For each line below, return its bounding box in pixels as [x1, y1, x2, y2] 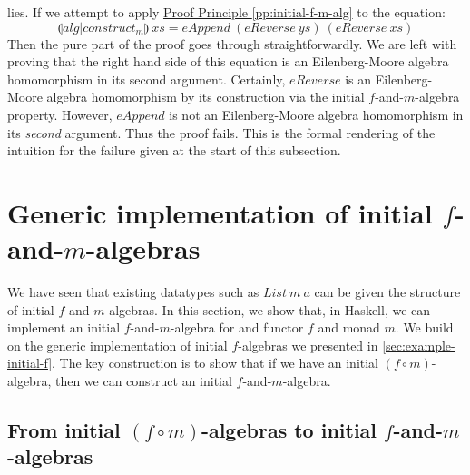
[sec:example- [382, 335, 455, 354]
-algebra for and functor [170, 318, 304, 337]
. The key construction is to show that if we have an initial [52, 353, 378, 372]
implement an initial [7, 318, 121, 337]
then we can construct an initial [54, 371, 232, 391]
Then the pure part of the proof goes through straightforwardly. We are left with [7, 34, 457, 53]
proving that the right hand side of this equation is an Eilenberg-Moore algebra [7, 52, 449, 71]
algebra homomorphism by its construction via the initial [46, 87, 365, 106]
